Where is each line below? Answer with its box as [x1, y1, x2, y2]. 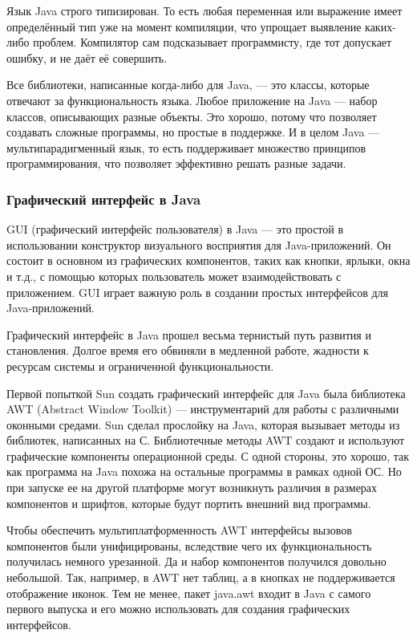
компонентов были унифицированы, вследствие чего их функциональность [6, 537, 372, 554]
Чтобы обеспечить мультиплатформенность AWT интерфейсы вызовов [6, 522, 352, 538]
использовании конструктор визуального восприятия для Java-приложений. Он [6, 236, 391, 253]
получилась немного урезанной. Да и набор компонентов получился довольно [6, 553, 387, 570]
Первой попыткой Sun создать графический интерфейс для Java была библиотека [6, 384, 406, 401]
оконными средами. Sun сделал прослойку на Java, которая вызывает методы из [6, 416, 400, 433]
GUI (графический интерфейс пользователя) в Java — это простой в [6, 221, 344, 238]
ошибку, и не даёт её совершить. [6, 49, 168, 66]
